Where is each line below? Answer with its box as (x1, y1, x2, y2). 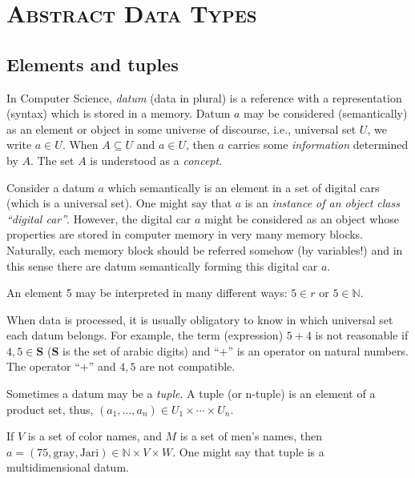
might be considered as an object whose (204, 210, 399, 227)
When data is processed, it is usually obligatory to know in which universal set (6, 311, 393, 327)
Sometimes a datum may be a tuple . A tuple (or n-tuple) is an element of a (6, 385, 376, 402)
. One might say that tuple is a (172, 443, 324, 460)
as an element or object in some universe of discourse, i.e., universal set (6, 120, 357, 137)
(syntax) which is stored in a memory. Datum (6, 105, 231, 122)
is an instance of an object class (244, 195, 400, 211)
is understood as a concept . (90, 151, 223, 168)
